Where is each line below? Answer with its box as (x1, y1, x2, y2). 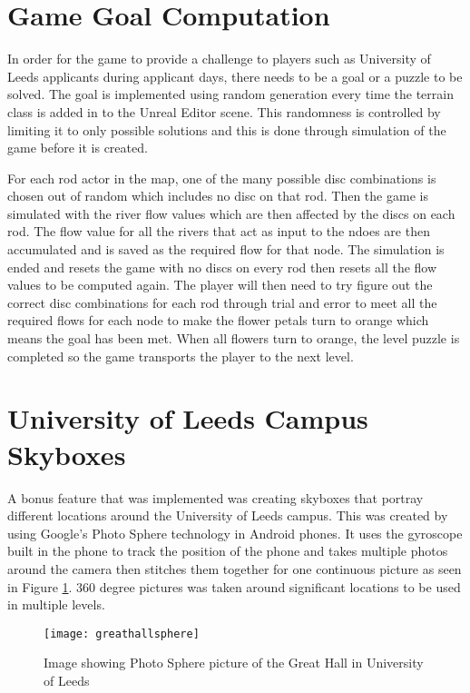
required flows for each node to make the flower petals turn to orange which (7, 311, 429, 330)
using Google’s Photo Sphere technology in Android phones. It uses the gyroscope (7, 523, 463, 542)
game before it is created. (7, 138, 148, 157)
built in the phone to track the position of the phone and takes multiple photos (7, 541, 448, 560)
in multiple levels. (7, 595, 105, 614)
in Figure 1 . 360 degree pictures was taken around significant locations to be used (7, 577, 461, 596)
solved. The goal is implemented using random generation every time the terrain (7, 84, 454, 104)
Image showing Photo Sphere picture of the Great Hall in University (44, 653, 424, 672)
